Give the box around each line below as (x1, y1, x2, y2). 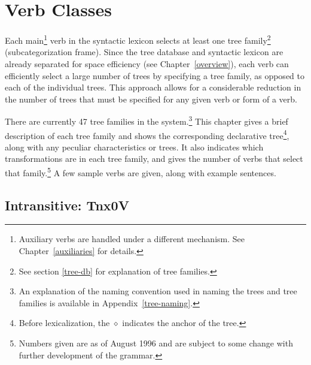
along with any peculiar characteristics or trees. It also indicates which (5, 140, 264, 153)
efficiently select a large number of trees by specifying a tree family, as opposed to (5, 69, 304, 82)
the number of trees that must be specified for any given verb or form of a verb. (5, 92, 297, 105)
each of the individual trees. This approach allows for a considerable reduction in (5, 81, 301, 93)
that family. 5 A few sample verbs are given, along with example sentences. (5, 165, 276, 179)
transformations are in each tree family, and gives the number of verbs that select (5, 152, 303, 165)
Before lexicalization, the (19, 316, 110, 329)
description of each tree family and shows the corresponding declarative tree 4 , (5, 127, 289, 141)
